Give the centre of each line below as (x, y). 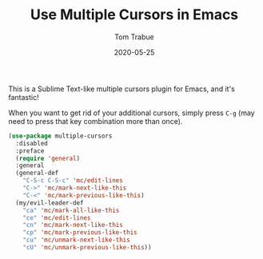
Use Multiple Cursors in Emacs (134, 15)
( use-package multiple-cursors (60, 136)
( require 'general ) (48, 158)
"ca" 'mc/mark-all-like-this (71, 210)
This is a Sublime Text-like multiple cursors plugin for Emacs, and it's (122, 89)
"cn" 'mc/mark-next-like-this (73, 225)
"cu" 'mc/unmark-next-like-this (76, 240)
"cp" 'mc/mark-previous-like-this (80, 233)
